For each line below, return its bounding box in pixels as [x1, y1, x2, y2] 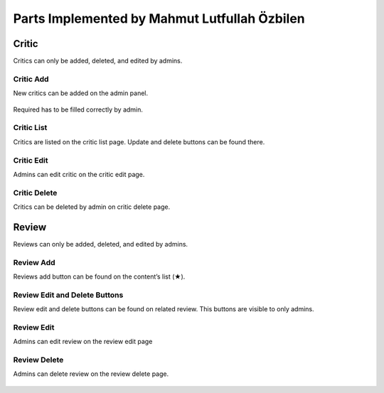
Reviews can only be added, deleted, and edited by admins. [13, 239, 188, 248]
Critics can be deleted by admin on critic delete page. [13, 203, 171, 211]
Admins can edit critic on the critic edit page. [13, 170, 145, 178]
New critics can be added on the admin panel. [13, 89, 149, 97]
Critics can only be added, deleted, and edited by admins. [13, 57, 183, 65]
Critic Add [13, 74, 49, 84]
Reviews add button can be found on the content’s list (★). [13, 272, 186, 281]
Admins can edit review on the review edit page [13, 338, 153, 346]
